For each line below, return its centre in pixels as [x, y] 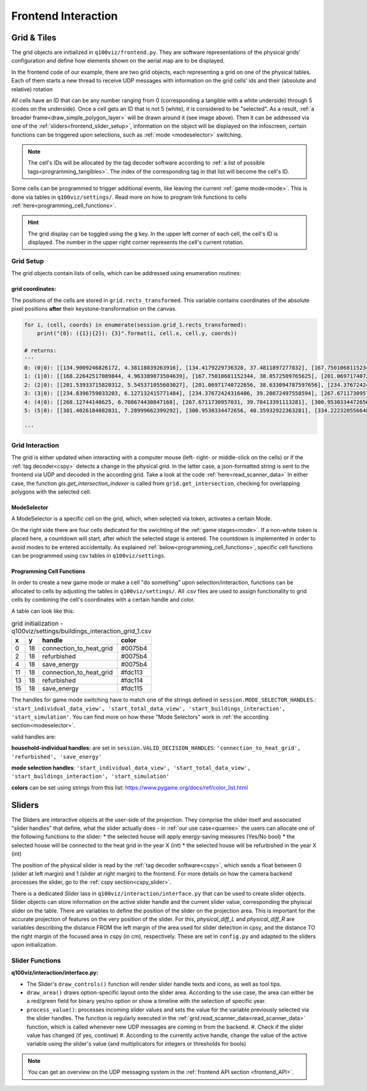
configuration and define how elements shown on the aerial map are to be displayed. [118, 61]
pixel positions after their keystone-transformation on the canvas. [94, 309]
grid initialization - [37, 624]
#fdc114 [132, 681]
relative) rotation [32, 89]
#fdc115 [132, 689]
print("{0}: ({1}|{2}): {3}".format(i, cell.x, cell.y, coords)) [137, 334]
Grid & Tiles [34, 38]
